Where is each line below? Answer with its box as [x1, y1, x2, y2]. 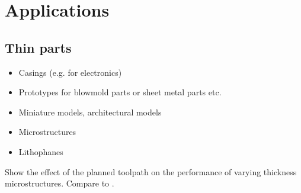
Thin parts [5, 38, 72, 56]
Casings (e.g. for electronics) [18, 66, 122, 78]
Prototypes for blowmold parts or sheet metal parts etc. [18, 86, 222, 98]
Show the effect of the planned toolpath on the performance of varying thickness [5, 165, 297, 178]
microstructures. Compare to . [5, 177, 114, 189]
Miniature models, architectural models [18, 105, 162, 118]
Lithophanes [18, 145, 63, 157]
